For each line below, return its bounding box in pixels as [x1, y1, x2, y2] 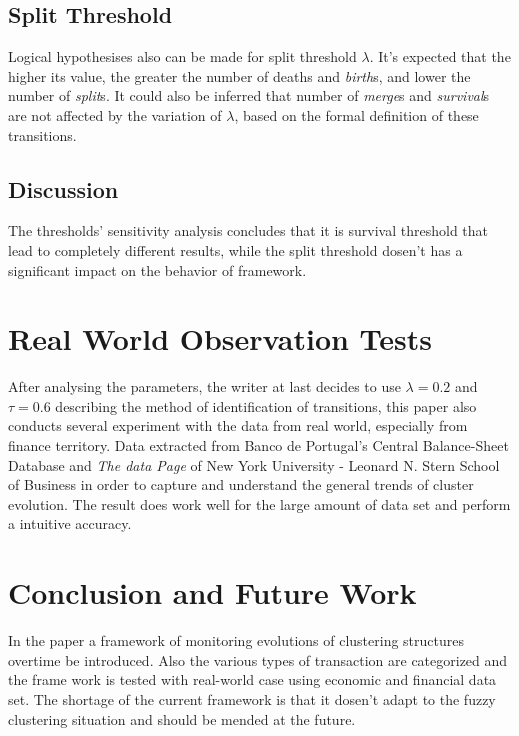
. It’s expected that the [369, 46, 511, 67]
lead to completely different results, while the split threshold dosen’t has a [8, 239, 463, 260]
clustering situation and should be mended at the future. [8, 708, 356, 729]
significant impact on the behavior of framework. [8, 259, 307, 280]
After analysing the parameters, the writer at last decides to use [8, 376, 401, 397]
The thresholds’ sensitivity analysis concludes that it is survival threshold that [8, 220, 489, 241]
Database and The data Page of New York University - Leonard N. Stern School [8, 454, 500, 475]
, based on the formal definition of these [234, 104, 479, 125]
